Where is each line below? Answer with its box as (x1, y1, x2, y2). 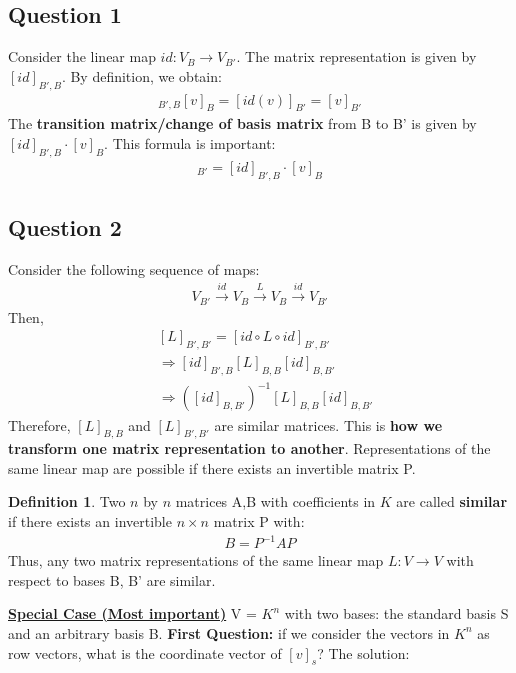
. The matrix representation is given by (236, 46, 477, 67)
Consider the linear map (8, 46, 156, 67)
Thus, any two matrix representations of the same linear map (8, 550, 384, 571)
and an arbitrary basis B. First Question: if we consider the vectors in (8, 622, 450, 643)
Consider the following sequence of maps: (8, 258, 260, 279)
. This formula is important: (104, 133, 276, 154)
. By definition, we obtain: (61, 65, 222, 86)
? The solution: (317, 642, 410, 663)
